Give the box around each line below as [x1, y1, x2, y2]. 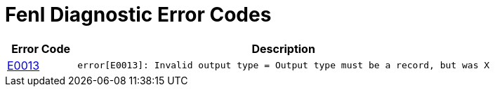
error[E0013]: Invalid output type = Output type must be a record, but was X [77, 60, 490, 71]
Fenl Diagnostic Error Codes [5, 3, 272, 26]
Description [251, 41, 315, 56]
